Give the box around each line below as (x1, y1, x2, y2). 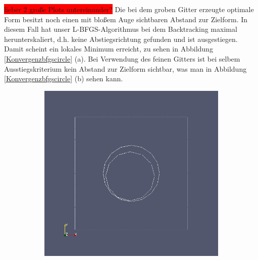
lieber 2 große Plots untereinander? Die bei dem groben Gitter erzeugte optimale (4, 4, 254, 14)
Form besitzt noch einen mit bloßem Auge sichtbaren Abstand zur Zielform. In (4, 14, 248, 24)
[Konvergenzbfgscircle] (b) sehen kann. (4, 73, 123, 84)
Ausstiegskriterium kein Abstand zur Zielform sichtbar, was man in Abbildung (4, 63, 247, 74)
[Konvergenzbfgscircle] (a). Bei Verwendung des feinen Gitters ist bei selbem (4, 53, 240, 64)
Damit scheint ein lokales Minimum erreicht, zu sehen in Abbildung (4, 43, 213, 54)
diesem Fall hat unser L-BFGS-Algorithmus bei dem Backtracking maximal (4, 24, 237, 34)
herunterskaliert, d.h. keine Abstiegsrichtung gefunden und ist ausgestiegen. (4, 33, 238, 44)
